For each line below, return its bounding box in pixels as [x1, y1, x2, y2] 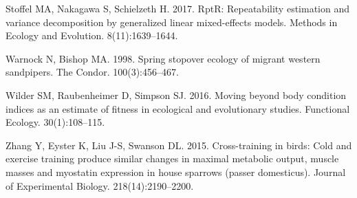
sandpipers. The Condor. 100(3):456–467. [6, 65, 179, 79]
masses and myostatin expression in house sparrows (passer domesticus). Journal [6, 164, 346, 179]
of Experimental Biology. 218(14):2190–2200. [6, 178, 194, 192]
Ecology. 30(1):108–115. [6, 115, 105, 129]
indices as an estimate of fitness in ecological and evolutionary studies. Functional [6, 101, 350, 115]
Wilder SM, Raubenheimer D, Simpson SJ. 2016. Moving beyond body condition [6, 87, 347, 102]
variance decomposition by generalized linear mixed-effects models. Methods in [6, 14, 338, 29]
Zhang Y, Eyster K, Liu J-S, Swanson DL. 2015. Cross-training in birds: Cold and [6, 137, 352, 152]
